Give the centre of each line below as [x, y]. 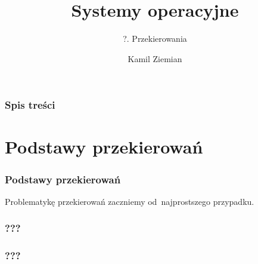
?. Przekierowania [155, 39]
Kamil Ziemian [155, 58]
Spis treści [30, 105]
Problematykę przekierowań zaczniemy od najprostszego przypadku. [130, 201]
